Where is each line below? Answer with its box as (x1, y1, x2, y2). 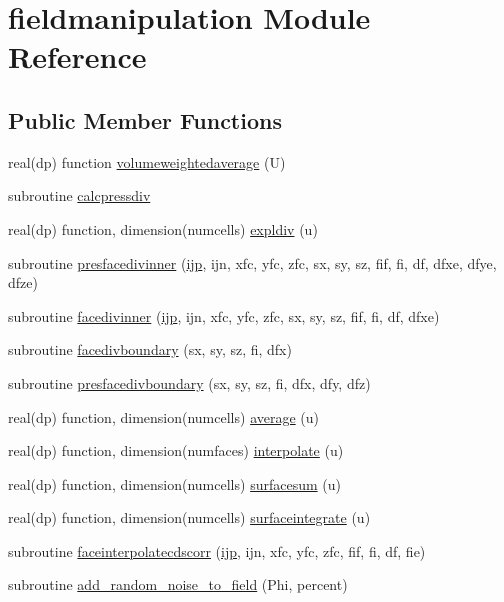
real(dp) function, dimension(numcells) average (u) (8, 406, 319, 427)
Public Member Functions (8, 104, 282, 135)
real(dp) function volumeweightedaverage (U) (8, 151, 286, 172)
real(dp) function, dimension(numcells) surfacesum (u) (8, 473, 341, 494)
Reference (8, 36, 147, 77)
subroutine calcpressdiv (8, 185, 151, 206)
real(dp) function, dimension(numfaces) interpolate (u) (8, 440, 344, 461)
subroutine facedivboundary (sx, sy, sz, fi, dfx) (8, 339, 292, 360)
